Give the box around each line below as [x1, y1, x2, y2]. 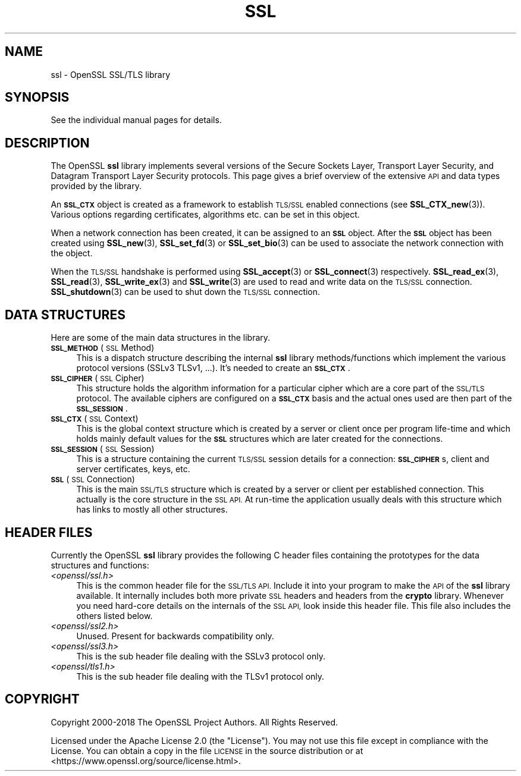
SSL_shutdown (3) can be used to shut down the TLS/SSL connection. [51, 287, 321, 297]
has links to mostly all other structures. [76, 504, 228, 515]
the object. [51, 248, 93, 259]
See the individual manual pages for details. [51, 115, 222, 125]
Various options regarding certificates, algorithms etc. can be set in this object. [51, 209, 360, 220]
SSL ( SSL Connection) [51, 474, 135, 485]
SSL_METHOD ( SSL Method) [51, 343, 155, 353]
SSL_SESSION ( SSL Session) [51, 444, 155, 454]
